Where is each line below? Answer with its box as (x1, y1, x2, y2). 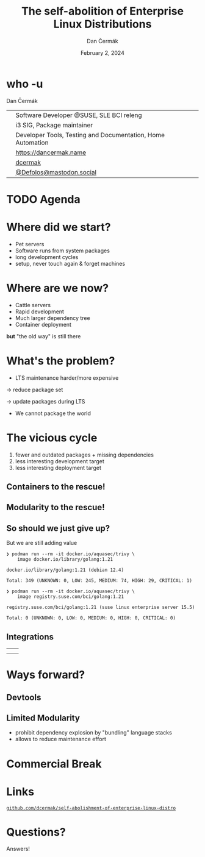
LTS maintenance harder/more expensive (15, 374, 119, 382)
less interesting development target (15, 457, 105, 464)
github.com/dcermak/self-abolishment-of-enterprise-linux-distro (6, 805, 176, 811)
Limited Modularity (6, 713, 81, 723)
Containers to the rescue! (6, 482, 106, 492)
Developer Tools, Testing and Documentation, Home (15, 130, 165, 139)
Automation (15, 138, 49, 147)
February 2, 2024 (80, 49, 125, 56)
